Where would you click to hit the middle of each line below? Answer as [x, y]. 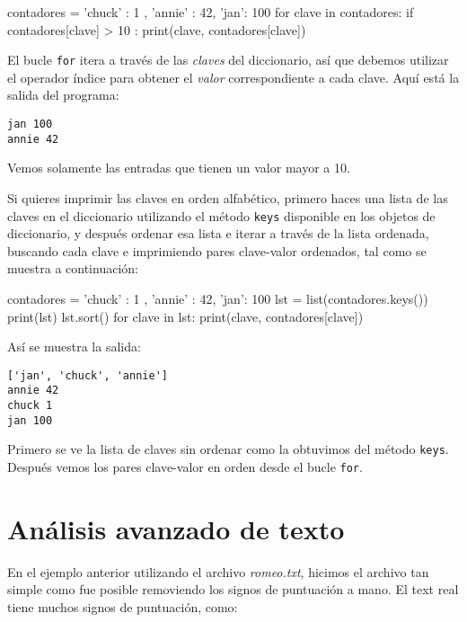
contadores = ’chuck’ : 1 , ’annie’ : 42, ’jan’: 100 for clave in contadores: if [211, 12]
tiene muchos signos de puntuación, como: [123, 607]
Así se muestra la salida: [74, 347]
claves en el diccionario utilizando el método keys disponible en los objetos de [221, 215]
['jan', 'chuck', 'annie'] [88, 375]
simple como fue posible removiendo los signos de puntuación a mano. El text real [233, 589]
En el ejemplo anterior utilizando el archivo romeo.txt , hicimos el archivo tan [218, 571]
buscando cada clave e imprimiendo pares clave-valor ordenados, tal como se [217, 250]
